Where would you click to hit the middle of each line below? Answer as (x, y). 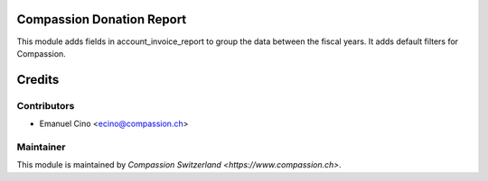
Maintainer (41, 147)
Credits (38, 80)
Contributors (46, 105)
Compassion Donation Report (102, 19)
